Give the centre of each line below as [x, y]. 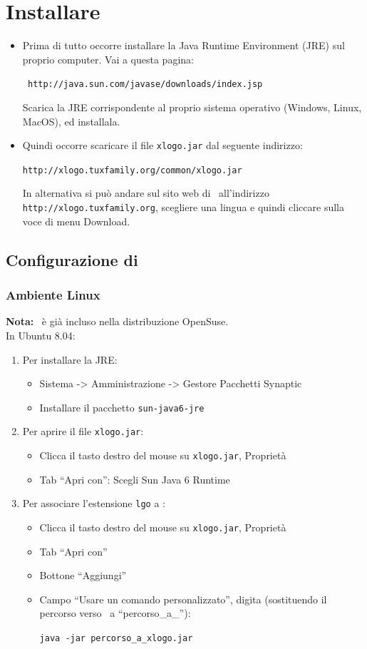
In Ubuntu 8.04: [41, 335]
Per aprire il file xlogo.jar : [83, 431]
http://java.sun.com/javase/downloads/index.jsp [145, 85]
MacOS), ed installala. [71, 121]
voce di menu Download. [76, 221]
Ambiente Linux [53, 295]
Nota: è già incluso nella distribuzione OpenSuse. [117, 321]
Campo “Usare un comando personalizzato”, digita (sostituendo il [183, 599]
